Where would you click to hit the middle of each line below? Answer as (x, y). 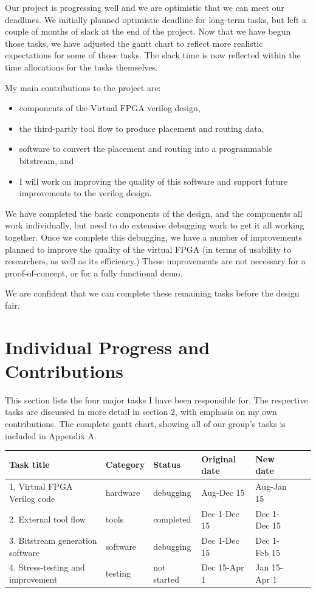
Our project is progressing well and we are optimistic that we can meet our (145, 7)
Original (219, 458)
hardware (123, 492)
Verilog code (32, 498)
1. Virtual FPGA (41, 486)
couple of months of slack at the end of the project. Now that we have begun (148, 31)
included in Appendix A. (51, 435)
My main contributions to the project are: (83, 87)
